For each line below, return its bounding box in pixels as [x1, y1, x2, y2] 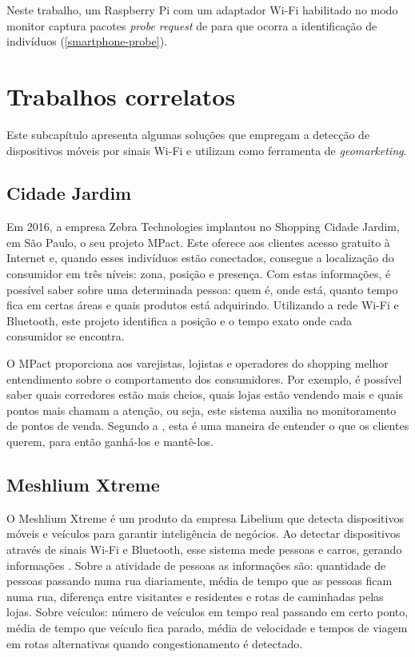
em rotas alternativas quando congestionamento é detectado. [6, 635, 303, 651]
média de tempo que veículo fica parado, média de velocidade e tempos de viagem [6, 619, 408, 635]
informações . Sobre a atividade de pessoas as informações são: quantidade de [6, 556, 386, 573]
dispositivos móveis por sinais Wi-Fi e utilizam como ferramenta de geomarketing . [6, 141, 407, 158]
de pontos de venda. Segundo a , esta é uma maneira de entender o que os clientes [6, 417, 409, 434]
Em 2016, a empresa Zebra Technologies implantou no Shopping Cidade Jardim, [6, 218, 400, 235]
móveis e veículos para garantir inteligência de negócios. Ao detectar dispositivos [6, 525, 401, 542]
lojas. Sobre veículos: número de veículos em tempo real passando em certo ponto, [6, 603, 409, 620]
